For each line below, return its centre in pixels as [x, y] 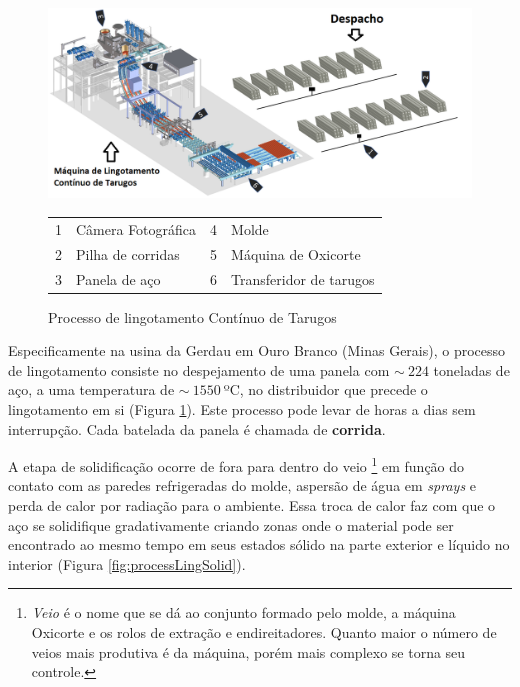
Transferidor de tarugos [303, 278]
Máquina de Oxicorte [296, 253]
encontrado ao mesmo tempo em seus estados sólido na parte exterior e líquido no [259, 544]
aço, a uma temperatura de [91, 389]
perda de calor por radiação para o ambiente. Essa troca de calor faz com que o [252, 505]
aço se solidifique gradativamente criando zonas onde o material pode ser [231, 524]
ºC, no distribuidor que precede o [325, 389]
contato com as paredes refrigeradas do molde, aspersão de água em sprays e [242, 485]
